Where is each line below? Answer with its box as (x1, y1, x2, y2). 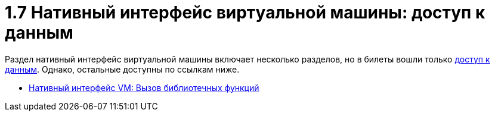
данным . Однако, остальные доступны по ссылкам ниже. (5, 64, 240, 74)
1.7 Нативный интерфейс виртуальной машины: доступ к (5, 2, 485, 23)
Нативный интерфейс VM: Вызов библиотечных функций (29, 82, 259, 93)
